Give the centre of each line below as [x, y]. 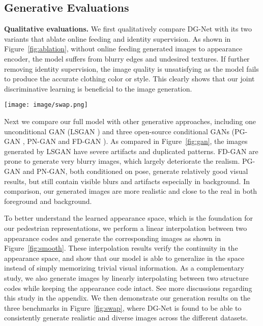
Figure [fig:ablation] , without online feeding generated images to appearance [123, 49]
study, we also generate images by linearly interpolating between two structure [126, 277]
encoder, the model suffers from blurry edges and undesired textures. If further [127, 58]
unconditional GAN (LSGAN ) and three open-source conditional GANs [117, 131]
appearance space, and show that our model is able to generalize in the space [124, 258]
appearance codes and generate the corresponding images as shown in [112, 238]
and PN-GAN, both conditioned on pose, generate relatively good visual [135, 171]
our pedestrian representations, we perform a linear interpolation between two [126, 228]
